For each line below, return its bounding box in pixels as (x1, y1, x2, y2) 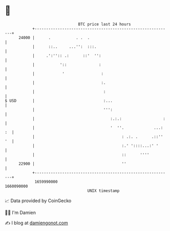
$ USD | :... (5, 98, 113, 103)
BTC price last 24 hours (78, 22, 131, 27)
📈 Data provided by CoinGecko (5, 198, 72, 204)
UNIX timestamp (87, 188, 120, 193)
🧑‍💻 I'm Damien (5, 209, 36, 216)
